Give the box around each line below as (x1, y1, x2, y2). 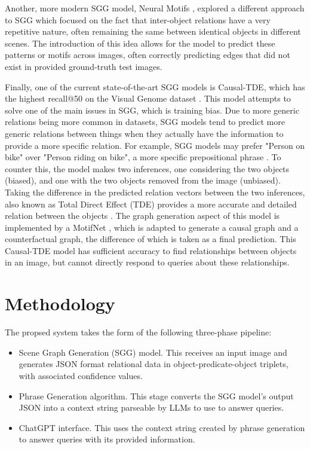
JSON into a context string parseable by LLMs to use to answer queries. (19, 401, 284, 414)
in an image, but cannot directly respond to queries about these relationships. (5, 256, 290, 268)
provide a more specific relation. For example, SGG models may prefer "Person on (5, 139, 305, 151)
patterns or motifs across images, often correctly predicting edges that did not (5, 48, 290, 61)
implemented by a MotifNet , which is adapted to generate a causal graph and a (5, 221, 299, 233)
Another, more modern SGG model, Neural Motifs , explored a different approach (5, 2, 305, 14)
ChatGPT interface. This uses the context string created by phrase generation (19, 421, 305, 433)
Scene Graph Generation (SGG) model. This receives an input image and (19, 346, 287, 358)
